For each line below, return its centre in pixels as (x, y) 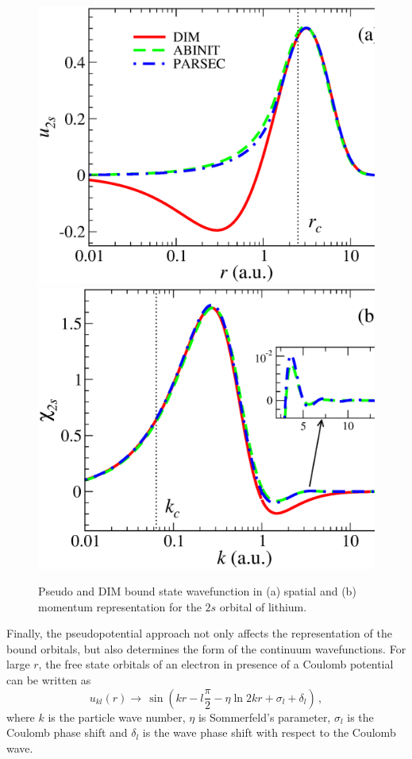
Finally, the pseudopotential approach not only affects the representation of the (199, 633)
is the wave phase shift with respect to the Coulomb (269, 732)
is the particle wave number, (117, 717)
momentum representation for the (120, 606)
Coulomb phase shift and (67, 732)
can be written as (49, 680)
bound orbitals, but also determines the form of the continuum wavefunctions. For (206, 648)
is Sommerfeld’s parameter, (264, 717)
